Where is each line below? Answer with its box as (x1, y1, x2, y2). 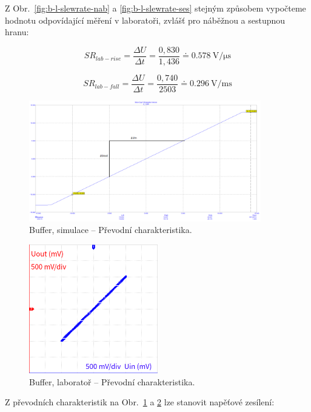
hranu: (5, 25, 29, 38)
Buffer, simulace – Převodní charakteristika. (29, 223, 192, 236)
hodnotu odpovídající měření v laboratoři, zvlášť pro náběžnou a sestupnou (5, 13, 286, 26)
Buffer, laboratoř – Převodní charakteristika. (29, 375, 195, 388)
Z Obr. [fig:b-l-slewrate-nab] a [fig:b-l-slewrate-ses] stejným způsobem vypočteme (5, 2, 306, 14)
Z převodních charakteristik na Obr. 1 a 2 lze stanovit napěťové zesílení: (5, 396, 275, 408)
